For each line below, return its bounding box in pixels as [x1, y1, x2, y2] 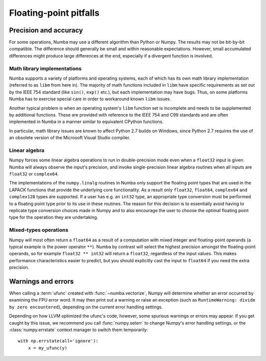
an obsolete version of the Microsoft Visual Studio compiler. [9, 135, 131, 141]
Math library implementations [9, 65, 82, 72]
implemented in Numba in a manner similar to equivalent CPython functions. [9, 119, 164, 125]
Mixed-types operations [9, 227, 68, 234]
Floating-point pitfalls [9, 7, 100, 18]
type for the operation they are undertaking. [9, 214, 99, 220]
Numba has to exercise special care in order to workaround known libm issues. [9, 96, 171, 102]
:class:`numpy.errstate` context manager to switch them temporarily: [9, 327, 148, 332]
